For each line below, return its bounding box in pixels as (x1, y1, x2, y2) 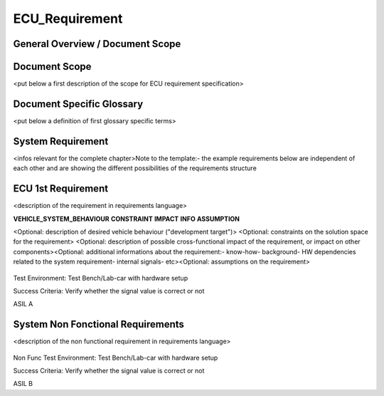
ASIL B (13, 380, 33, 388)
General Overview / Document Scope (13, 38, 181, 50)
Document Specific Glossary (13, 98, 144, 110)
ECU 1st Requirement (13, 182, 109, 195)
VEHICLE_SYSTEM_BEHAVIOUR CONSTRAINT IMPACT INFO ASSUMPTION (13, 214, 240, 223)
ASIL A (13, 300, 33, 308)
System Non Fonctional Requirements (13, 318, 185, 330)
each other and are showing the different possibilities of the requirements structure (13, 164, 257, 172)
